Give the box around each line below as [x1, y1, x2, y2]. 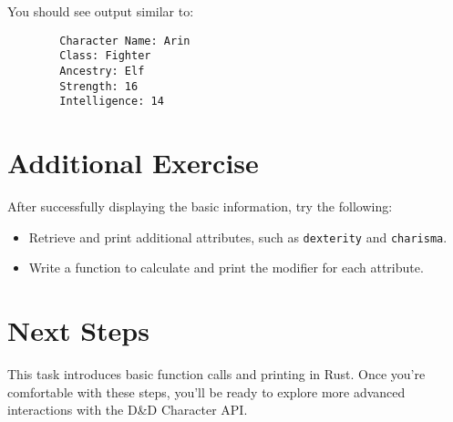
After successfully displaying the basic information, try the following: [7, 197, 393, 215]
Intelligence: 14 [59, 95, 164, 108]
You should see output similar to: [7, 2, 194, 20]
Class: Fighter [59, 49, 151, 63]
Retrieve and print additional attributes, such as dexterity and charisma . [28, 227, 448, 246]
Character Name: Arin [59, 34, 190, 47]
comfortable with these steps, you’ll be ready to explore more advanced [7, 382, 406, 401]
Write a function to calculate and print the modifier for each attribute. [28, 258, 424, 277]
